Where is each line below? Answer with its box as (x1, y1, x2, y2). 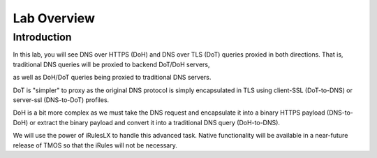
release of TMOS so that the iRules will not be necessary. (13, 141, 177, 150)
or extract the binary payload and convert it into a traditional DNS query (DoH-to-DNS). (29, 118, 281, 127)
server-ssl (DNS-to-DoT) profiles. (13, 95, 110, 104)
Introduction (13, 31, 72, 43)
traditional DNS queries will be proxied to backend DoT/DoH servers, (13, 60, 210, 69)
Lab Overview (13, 10, 96, 26)
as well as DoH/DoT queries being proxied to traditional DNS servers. (13, 73, 212, 82)
